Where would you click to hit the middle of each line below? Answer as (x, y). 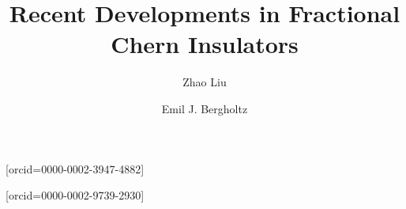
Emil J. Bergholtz (205, 108)
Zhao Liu (205, 82)
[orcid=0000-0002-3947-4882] (75, 168)
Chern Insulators (205, 44)
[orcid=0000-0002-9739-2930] (75, 195)
